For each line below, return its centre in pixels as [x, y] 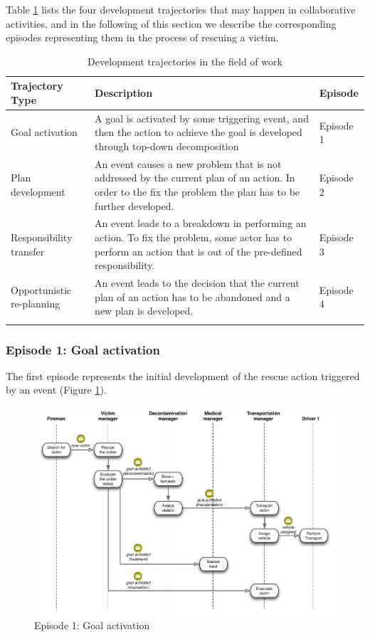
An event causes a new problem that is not [188, 163]
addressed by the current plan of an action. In [195, 178]
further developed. [134, 205]
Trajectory [37, 86]
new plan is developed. [144, 311]
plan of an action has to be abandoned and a [192, 296]
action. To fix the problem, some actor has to [194, 237]
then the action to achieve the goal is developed [199, 132]
